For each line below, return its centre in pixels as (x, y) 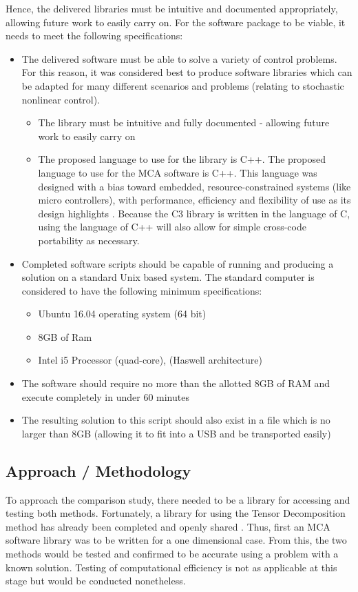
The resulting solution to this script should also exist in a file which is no (176, 420)
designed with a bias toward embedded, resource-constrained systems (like (194, 186)
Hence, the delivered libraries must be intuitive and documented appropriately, (172, 8)
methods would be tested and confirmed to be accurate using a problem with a (172, 554)
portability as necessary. (89, 240)
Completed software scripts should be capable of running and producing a (178, 263)
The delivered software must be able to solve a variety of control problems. (179, 58)
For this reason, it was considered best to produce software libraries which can (187, 72)
